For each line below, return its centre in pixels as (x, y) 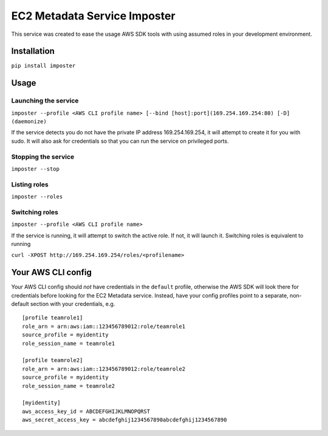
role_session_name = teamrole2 (69, 386)
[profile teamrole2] (53, 360)
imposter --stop (36, 169)
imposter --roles (37, 197)
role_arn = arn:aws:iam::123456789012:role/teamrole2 (104, 369)
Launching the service (45, 101)
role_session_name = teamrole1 (69, 343)
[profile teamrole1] (53, 318)
